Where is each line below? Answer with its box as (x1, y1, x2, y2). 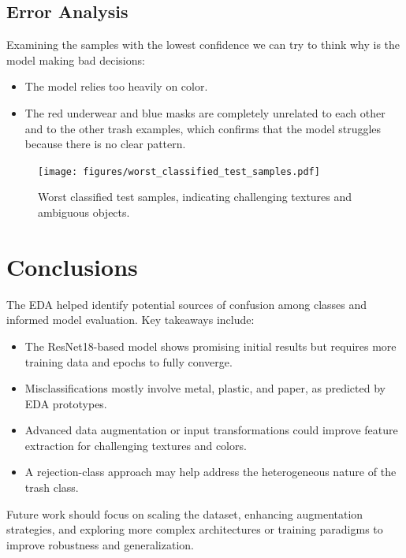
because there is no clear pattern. (24, 136, 186, 152)
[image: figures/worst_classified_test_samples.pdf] (38, 166, 320, 177)
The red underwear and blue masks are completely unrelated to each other (24, 104, 386, 121)
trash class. (24, 479, 79, 496)
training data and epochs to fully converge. (24, 353, 233, 370)
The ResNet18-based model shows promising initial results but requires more (24, 337, 397, 354)
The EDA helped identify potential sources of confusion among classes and (6, 296, 367, 312)
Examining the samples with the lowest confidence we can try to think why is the (6, 36, 400, 53)
